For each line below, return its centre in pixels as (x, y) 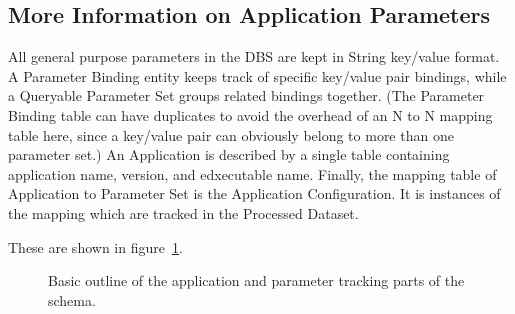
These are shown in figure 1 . (95, 246)
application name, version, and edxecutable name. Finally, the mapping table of (252, 173)
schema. (72, 299)
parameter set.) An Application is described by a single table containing (229, 154)
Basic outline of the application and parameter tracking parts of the (256, 280)
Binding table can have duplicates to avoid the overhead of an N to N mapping (250, 114)
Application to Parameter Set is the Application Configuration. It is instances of (254, 193)
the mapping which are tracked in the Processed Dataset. (183, 212)
